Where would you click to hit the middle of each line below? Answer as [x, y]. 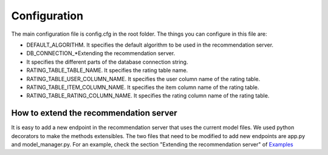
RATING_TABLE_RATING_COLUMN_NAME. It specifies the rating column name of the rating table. [148, 96]
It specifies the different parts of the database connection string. [107, 62]
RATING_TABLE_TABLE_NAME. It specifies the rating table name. [107, 70]
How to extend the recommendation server [94, 113]
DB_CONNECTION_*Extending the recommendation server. [101, 53]
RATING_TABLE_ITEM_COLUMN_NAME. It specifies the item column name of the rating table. [143, 87]
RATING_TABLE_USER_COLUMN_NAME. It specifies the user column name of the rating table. [143, 79]
